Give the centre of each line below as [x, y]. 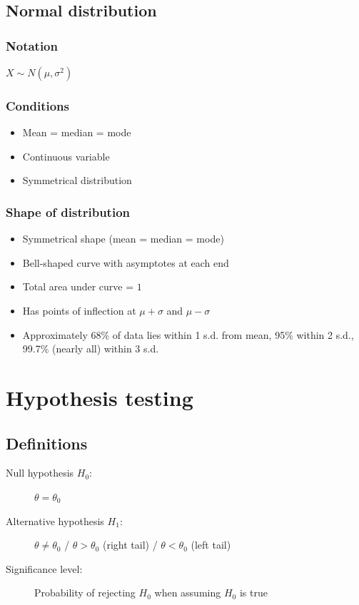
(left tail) [211, 545]
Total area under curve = [78, 286]
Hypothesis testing [100, 397]
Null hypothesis [40, 473]
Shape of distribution [68, 212]
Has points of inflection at [79, 310]
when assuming [188, 593]
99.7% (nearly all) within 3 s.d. [91, 349]
